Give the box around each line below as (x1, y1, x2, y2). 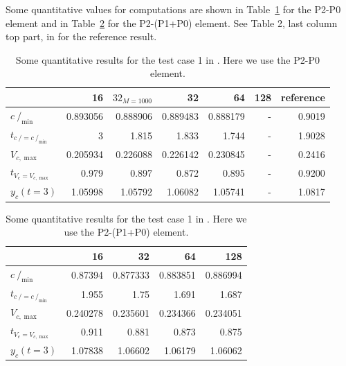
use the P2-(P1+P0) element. (64, 225, 189, 239)
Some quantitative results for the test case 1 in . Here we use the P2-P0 (15, 52, 320, 67)
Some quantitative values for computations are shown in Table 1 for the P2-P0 (6, 2, 341, 16)
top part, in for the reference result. (6, 29, 157, 44)
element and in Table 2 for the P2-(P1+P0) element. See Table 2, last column (6, 15, 338, 30)
